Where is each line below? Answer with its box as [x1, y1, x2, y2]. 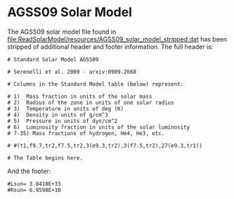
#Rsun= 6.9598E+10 [7, 186, 61, 193]
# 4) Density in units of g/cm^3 [7, 111, 109, 118]
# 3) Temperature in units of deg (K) [7, 105, 124, 113]
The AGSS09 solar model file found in [7, 27, 117, 36]
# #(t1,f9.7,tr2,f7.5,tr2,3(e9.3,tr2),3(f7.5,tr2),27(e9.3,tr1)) [7, 142, 202, 149]
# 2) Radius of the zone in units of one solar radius [7, 99, 174, 106]
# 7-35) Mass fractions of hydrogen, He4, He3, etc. [7, 129, 165, 137]
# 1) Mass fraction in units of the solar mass [7, 93, 152, 100]
